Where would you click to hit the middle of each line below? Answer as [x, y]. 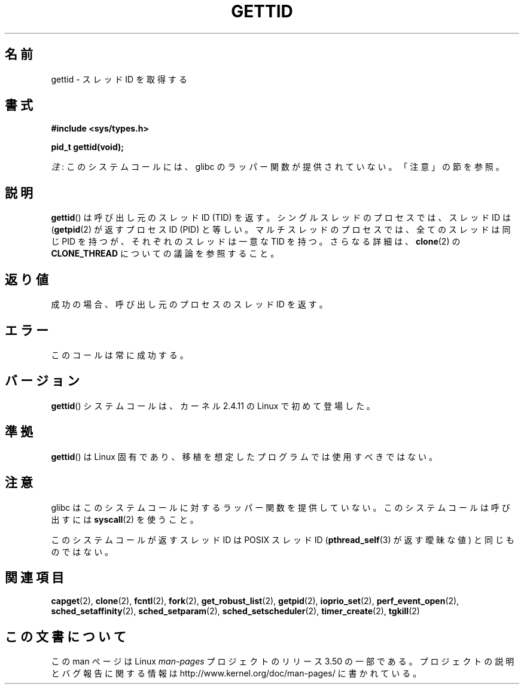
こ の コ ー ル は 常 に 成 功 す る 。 [120, 355]
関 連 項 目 [34, 577]
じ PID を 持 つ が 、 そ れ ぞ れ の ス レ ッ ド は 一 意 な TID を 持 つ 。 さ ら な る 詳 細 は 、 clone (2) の [256, 242]
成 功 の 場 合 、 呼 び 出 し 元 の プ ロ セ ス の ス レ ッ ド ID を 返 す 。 [189, 304]
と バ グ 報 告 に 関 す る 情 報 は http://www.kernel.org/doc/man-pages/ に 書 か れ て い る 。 [236, 673]
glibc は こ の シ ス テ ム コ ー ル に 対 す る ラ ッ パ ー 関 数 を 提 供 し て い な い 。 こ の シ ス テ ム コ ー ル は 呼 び [281, 507]
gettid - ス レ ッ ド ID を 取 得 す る [119, 79]
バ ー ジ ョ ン [42, 381]
